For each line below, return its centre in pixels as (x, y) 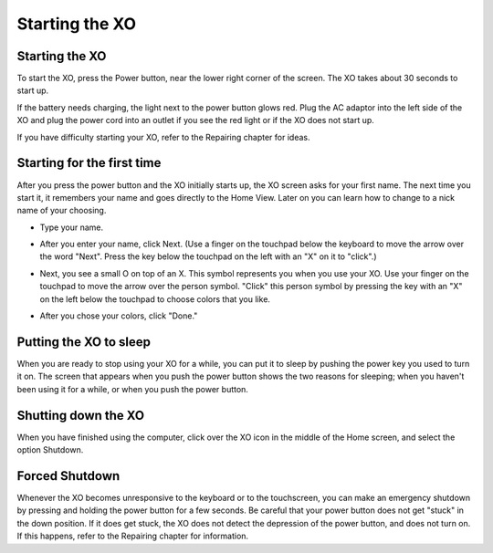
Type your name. (72, 227)
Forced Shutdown (68, 476)
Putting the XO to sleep (84, 342)
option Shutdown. (50, 450)
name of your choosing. (62, 211)
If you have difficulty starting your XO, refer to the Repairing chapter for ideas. (163, 137)
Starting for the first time (89, 163)
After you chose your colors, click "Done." (119, 316)
